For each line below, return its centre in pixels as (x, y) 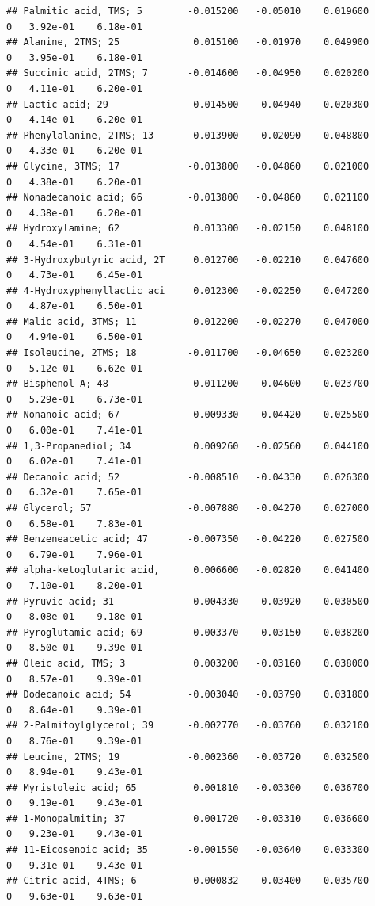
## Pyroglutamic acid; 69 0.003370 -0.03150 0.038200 (188, 632)
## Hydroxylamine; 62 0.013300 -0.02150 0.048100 (188, 229)
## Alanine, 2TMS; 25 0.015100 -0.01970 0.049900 (188, 42)
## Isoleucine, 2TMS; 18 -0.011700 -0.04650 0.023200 (188, 353)
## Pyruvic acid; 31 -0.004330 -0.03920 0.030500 (188, 601)
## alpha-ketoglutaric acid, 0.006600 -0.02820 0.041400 (188, 570)
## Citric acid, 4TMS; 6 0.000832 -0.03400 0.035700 (188, 881)
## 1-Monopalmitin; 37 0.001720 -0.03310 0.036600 (188, 818)
